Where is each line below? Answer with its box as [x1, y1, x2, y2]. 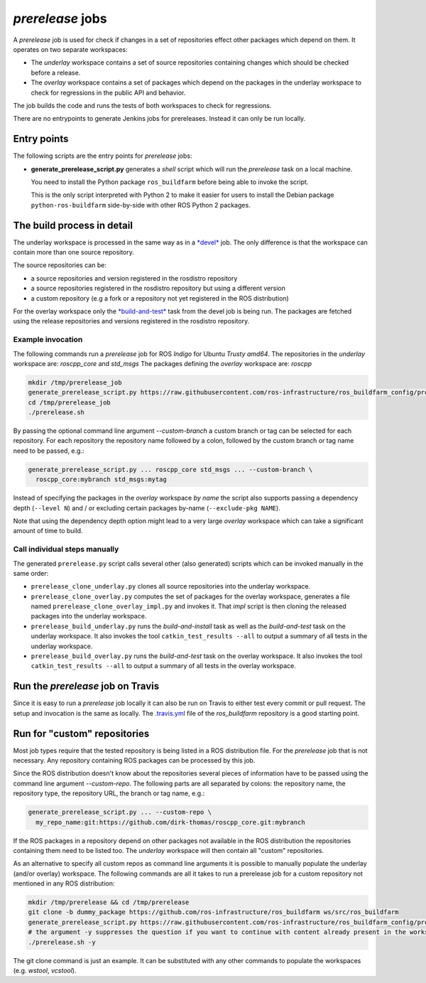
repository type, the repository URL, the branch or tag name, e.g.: [13, 789, 205, 797]
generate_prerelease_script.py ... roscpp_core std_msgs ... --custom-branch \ [28, 466, 313, 473]
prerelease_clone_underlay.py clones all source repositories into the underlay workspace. [31, 582, 311, 591]
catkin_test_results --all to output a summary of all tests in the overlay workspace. [31, 662, 296, 670]
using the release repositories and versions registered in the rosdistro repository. [13, 317, 250, 326]
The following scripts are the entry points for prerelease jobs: [13, 151, 192, 160]
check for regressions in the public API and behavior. [31, 88, 186, 97]
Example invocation [13, 335, 83, 345]
